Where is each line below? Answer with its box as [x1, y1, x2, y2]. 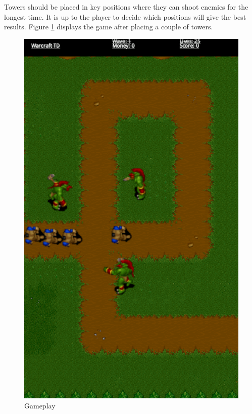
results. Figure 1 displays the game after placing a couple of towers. [4, 21, 213, 32]
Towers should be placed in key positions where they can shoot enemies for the [4, 2, 248, 12]
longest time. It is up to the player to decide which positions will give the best [4, 11, 246, 22]
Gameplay [24, 400, 56, 410]
